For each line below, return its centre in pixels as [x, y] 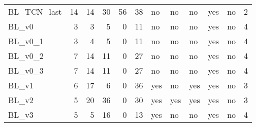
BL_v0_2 [26, 56]
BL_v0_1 [26, 41]
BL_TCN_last [35, 11]
